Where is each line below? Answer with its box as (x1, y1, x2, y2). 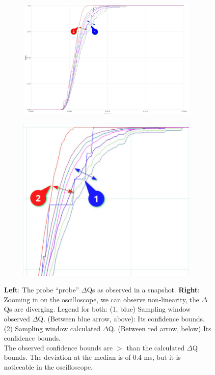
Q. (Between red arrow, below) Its (108, 323, 211, 333)
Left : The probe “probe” (4, 285, 79, 295)
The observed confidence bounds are (4, 342, 113, 352)
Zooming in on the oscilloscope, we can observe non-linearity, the (4, 294, 199, 304)
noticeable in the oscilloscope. (4, 361, 93, 372)
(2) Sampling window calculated (4, 323, 101, 333)
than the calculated (126, 342, 185, 352)
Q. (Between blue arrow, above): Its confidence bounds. (38, 313, 205, 323)
